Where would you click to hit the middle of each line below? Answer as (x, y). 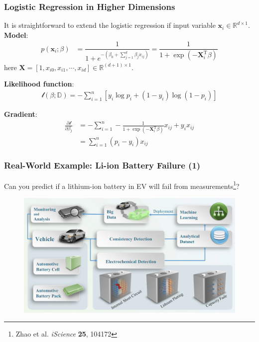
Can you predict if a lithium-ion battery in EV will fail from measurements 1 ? (122, 185)
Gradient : (21, 114)
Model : (16, 35)
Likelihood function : (39, 84)
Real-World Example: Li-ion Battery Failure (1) (102, 165)
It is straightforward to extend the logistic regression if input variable (110, 25)
